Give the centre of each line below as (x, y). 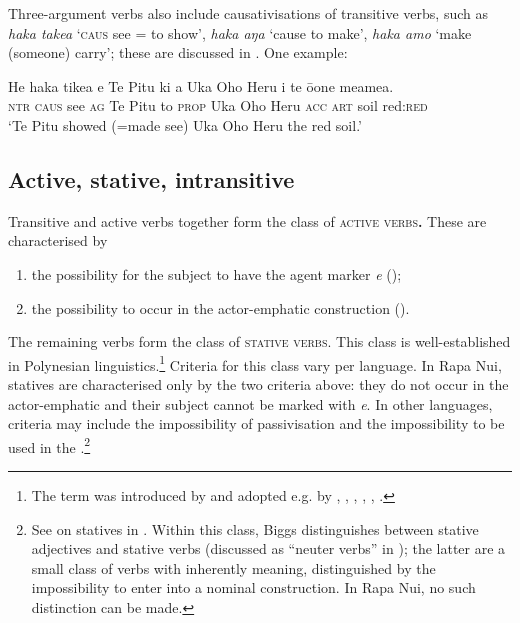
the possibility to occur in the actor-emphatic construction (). (220, 307)
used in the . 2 (49, 445)
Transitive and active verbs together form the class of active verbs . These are (247, 220)
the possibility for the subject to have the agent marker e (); (216, 273)
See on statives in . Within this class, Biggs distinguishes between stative (255, 528)
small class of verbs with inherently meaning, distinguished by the (233, 567)
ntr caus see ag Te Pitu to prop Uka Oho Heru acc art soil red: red (218, 105)
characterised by (58, 240)
